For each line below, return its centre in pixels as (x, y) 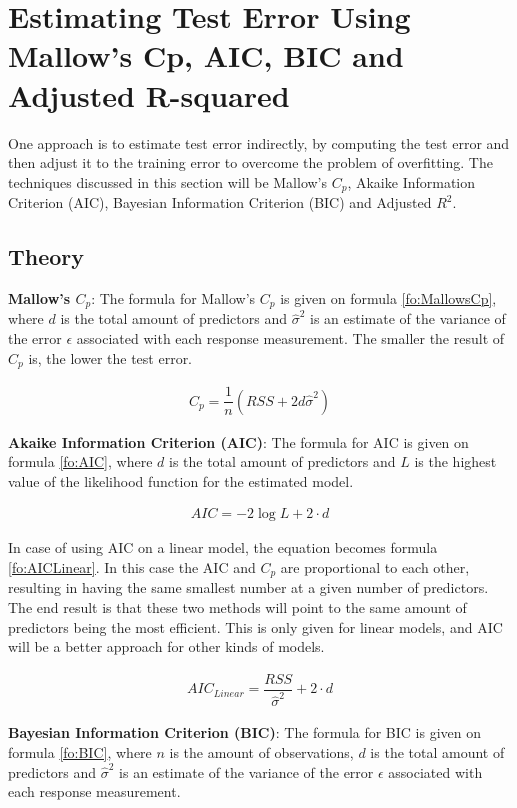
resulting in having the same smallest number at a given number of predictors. (248, 587)
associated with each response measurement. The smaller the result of (290, 337)
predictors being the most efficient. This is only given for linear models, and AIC (255, 626)
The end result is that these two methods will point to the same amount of (237, 606)
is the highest (455, 461)
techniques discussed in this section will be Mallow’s (168, 181)
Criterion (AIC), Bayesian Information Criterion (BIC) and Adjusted (220, 202)
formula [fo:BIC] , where (80, 752)
